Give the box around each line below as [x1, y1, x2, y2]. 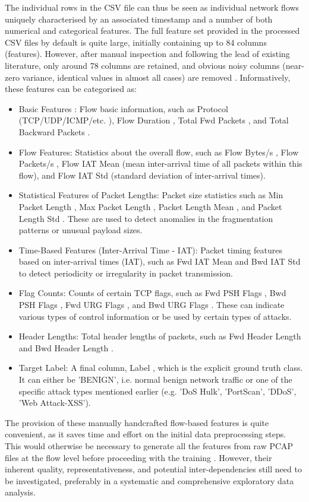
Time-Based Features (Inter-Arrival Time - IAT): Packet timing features [18, 243, 282, 256]
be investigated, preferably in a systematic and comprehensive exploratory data [5, 474, 294, 487]
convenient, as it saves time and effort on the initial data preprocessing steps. [5, 428, 286, 440]
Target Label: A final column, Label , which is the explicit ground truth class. [18, 361, 303, 374]
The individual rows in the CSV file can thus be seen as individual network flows [5, 1, 299, 13]
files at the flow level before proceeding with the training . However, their [5, 451, 272, 463]
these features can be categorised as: [5, 82, 137, 95]
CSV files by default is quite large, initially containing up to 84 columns [5, 36, 267, 48]
